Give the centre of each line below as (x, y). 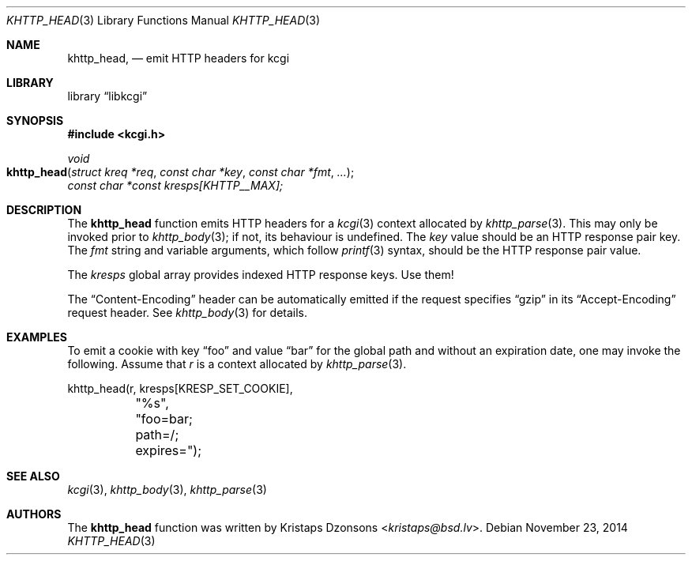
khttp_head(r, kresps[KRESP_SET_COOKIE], (180, 388)
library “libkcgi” (107, 96)
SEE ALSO (33, 476)
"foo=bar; (164, 419)
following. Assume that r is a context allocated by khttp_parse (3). (237, 364)
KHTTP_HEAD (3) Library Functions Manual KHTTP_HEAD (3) (164, 20)
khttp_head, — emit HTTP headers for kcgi (179, 58)
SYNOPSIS (35, 120)
